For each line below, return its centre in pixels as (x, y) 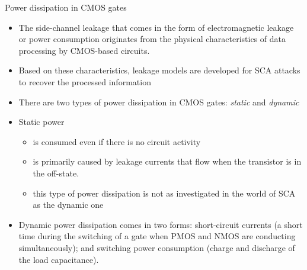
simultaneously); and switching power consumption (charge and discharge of (157, 247)
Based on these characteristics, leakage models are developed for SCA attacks (159, 70)
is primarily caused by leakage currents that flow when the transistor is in (167, 161)
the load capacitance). (59, 259)
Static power (41, 122)
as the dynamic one (68, 205)
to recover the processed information (85, 81)
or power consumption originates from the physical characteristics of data (152, 39)
